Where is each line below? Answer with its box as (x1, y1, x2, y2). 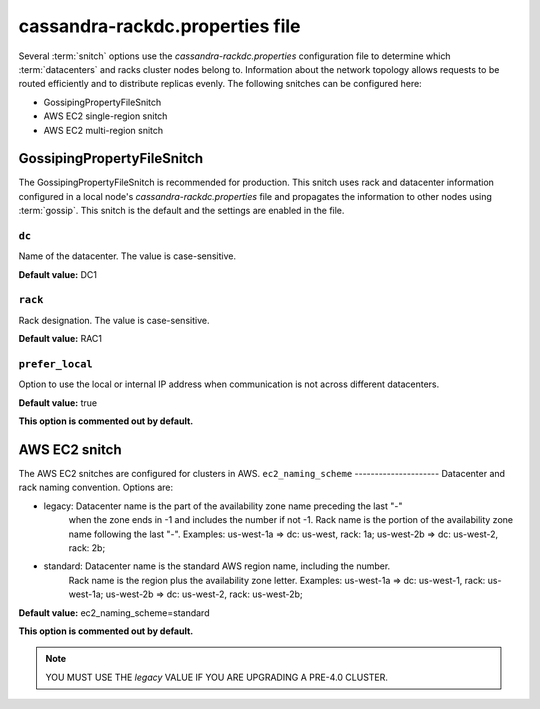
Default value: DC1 (18, 268, 97, 280)
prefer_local (18, 358, 94, 371)
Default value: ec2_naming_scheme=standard (18, 606, 210, 619)
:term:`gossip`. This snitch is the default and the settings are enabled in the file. (18, 205, 345, 217)
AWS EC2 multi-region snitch (43, 124, 164, 136)
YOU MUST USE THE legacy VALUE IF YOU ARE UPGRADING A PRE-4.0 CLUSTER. (45, 671, 389, 683)
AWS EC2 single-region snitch (43, 110, 168, 122)
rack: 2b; (68, 542, 106, 554)
